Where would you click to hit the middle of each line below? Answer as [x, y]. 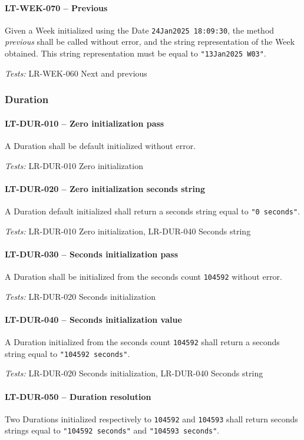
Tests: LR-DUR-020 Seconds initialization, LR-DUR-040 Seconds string [134, 373]
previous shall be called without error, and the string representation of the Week [150, 42]
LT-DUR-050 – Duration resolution [78, 396]
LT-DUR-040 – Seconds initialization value [93, 319]
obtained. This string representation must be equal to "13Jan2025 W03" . [136, 53]
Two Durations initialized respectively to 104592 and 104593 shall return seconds [151, 419]
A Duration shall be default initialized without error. [100, 145]
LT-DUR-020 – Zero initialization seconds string [105, 188]
